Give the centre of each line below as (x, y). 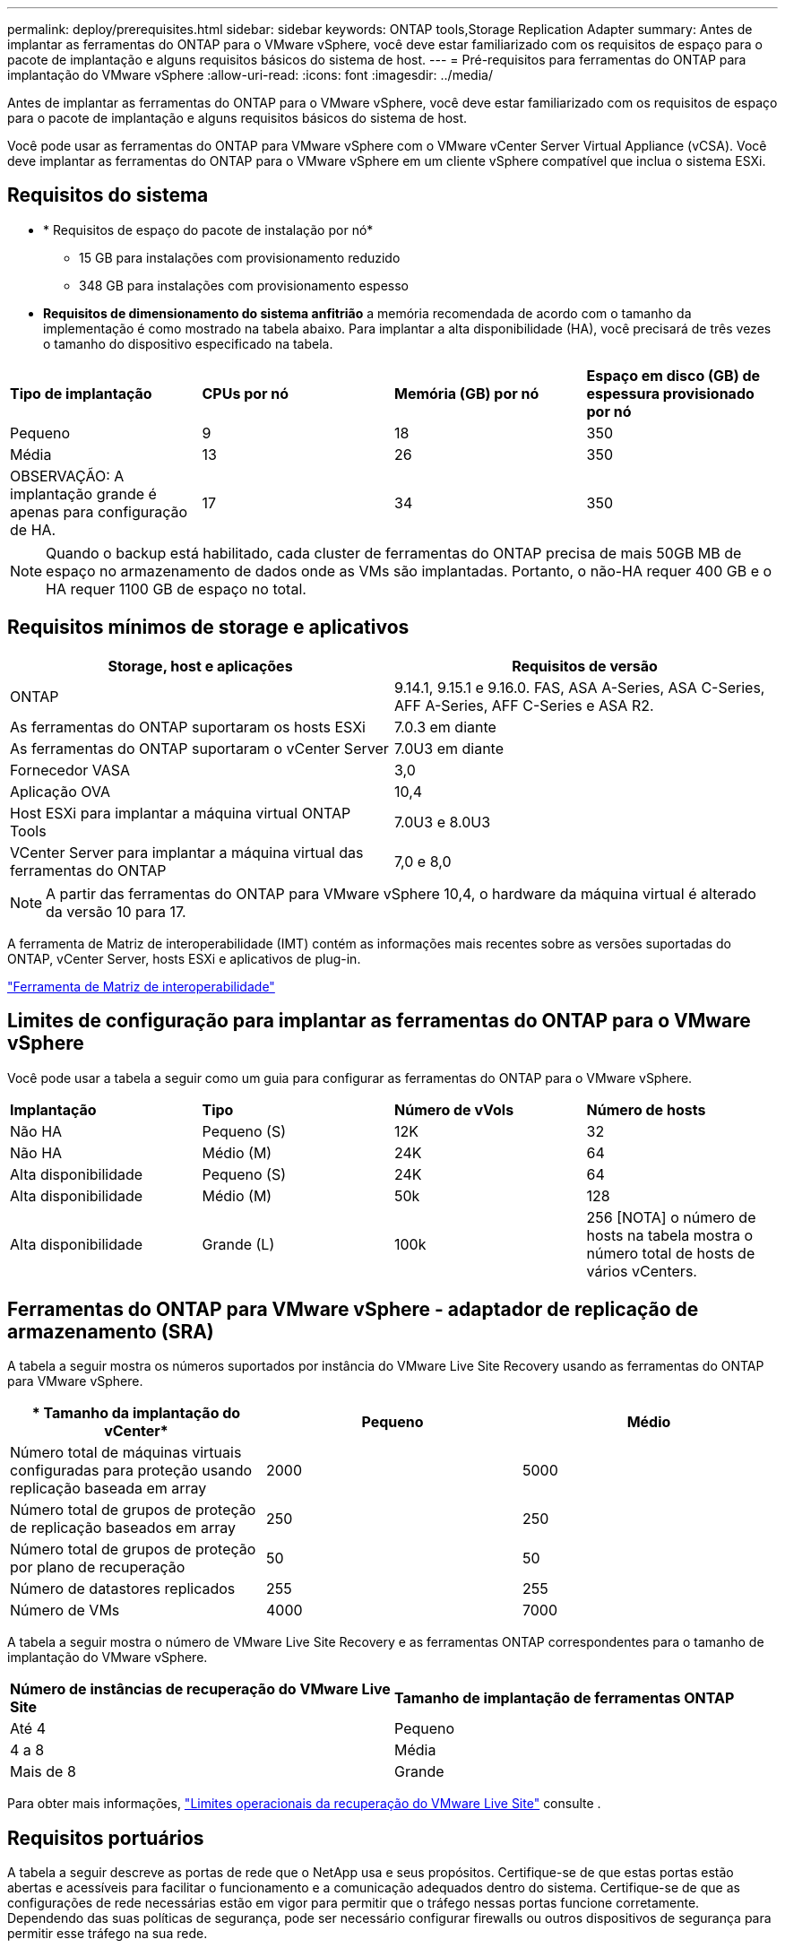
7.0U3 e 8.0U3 (443, 822)
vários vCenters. (642, 1271)
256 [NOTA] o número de (671, 1217)
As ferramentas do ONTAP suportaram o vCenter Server (199, 748)
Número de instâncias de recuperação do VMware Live (200, 1689)
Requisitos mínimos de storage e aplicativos (208, 628)
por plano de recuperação (98, 1567)
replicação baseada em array (108, 1489)
